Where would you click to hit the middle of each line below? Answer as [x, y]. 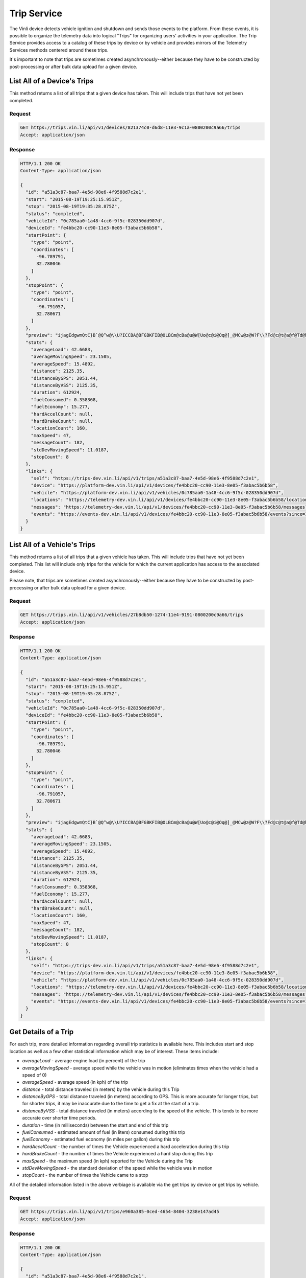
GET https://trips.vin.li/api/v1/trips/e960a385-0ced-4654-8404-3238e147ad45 [120, 1212]
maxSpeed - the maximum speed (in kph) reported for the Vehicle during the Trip [108, 1161]
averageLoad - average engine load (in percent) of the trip [84, 1061]
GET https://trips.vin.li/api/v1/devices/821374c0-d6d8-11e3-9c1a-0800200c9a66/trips [130, 128]
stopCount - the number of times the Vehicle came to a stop [85, 1175]
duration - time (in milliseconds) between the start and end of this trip [95, 1125]
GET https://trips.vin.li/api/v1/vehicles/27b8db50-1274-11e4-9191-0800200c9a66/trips [132, 615]
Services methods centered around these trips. [59, 50]
